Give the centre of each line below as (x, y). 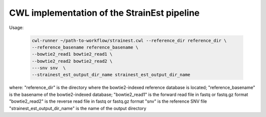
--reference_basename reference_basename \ (85, 47)
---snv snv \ (49, 68)
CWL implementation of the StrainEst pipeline (104, 13)
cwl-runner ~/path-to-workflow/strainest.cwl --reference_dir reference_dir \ (129, 40)
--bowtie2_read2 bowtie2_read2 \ (72, 61)
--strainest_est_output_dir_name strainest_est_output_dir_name (111, 75)
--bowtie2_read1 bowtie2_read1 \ (72, 54)
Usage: (17, 28)
